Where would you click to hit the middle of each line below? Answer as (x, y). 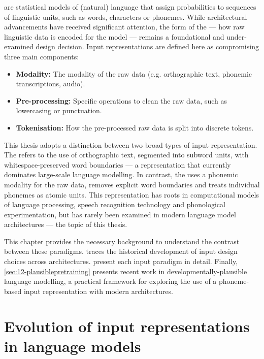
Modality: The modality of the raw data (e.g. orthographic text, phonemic (134, 73)
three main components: (42, 56)
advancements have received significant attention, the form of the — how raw (124, 27)
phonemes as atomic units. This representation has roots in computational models (131, 194)
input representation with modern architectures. (98, 291)
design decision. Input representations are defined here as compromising (147, 46)
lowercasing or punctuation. (59, 110)
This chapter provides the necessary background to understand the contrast (122, 241)
